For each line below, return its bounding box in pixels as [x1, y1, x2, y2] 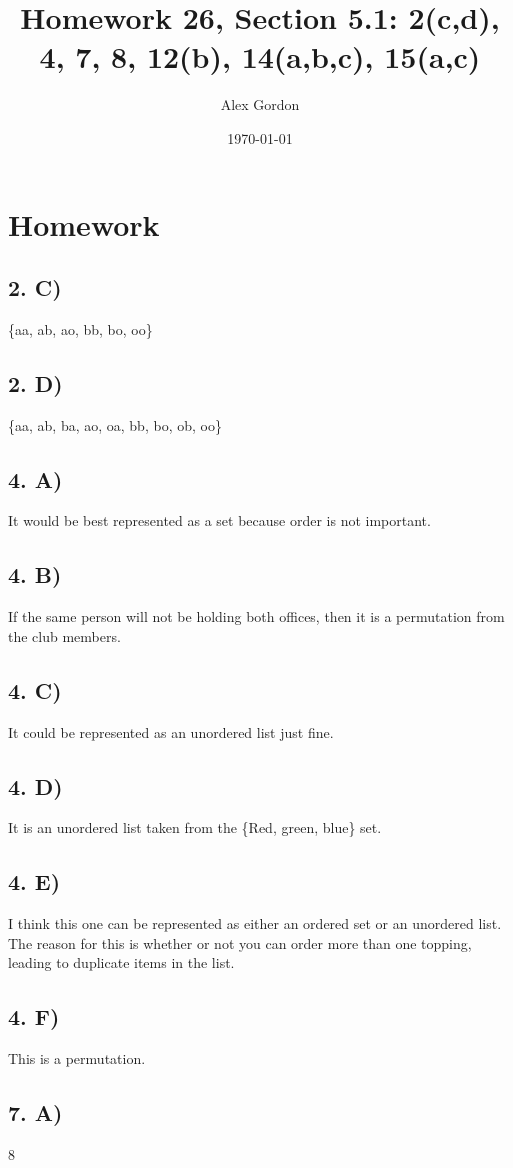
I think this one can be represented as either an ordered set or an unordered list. [8, 913, 502, 934]
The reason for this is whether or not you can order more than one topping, [8, 932, 472, 953]
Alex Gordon [220, 94, 300, 115]
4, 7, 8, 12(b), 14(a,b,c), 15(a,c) [39, 36, 481, 77]
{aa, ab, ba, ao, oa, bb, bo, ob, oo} [8, 414, 222, 435]
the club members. [8, 625, 121, 646]
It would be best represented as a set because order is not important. [8, 510, 431, 531]
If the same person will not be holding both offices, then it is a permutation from [8, 606, 505, 627]
